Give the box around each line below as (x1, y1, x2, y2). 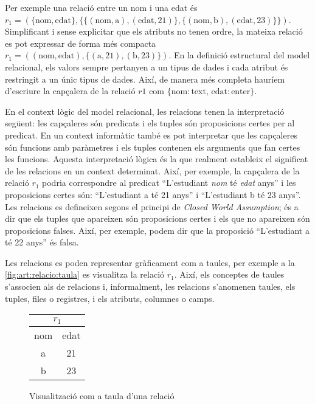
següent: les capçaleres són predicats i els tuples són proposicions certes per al (5, 117, 295, 129)
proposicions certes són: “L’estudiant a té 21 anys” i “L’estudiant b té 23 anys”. (5, 188, 301, 200)
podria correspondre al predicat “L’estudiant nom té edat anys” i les (42, 176, 296, 189)
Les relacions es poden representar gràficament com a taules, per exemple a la (5, 256, 295, 269)
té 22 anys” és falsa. (5, 236, 79, 248)
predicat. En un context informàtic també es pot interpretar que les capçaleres (5, 128, 297, 141)
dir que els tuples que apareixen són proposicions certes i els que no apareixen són (5, 212, 310, 225)
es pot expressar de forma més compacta (5, 36, 156, 49)
